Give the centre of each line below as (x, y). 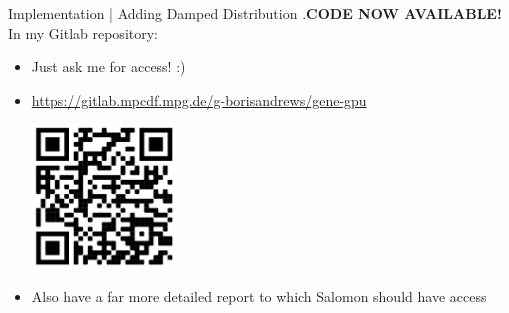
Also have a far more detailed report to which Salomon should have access (259, 295)
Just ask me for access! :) (108, 66)
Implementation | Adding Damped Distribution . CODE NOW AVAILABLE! (255, 13)
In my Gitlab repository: (83, 32)
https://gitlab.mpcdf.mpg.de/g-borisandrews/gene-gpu (199, 99)
